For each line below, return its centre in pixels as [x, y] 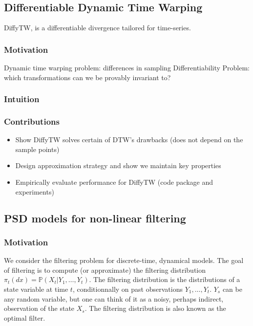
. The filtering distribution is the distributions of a [165, 279]
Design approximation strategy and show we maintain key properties [118, 165]
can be [232, 289]
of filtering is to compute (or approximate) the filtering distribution [105, 270]
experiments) [35, 191]
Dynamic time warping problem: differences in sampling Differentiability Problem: [127, 68]
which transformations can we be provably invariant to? [87, 77]
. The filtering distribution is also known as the [155, 308]
